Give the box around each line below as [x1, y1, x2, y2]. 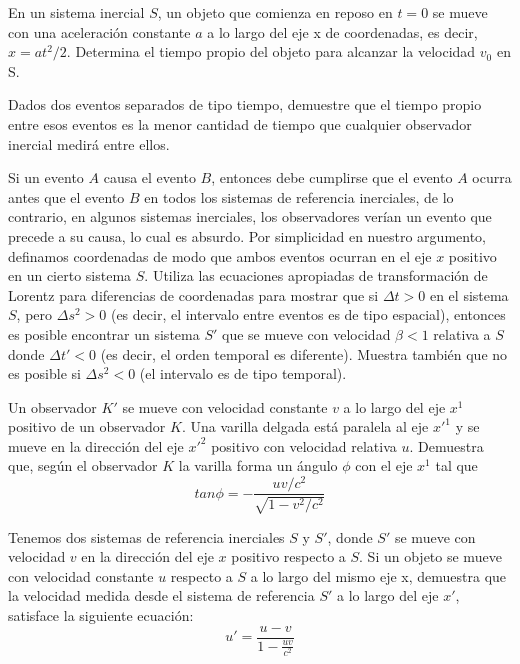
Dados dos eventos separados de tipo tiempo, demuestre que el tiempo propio [8, 94, 482, 115]
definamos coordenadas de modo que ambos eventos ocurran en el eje [8, 245, 432, 266]
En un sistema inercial [8, 2, 145, 22]
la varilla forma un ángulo [178, 455, 338, 476]
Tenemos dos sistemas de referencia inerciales [8, 526, 285, 547]
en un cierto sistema [8, 265, 132, 286]
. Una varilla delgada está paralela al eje [181, 416, 429, 437]
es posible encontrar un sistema [8, 323, 200, 344]
